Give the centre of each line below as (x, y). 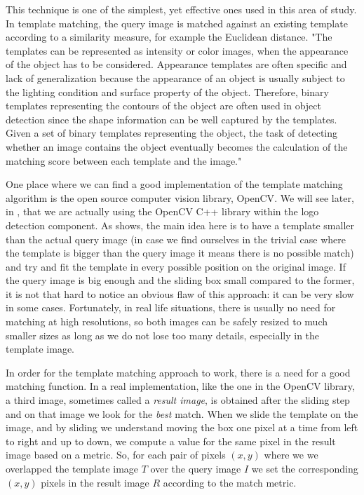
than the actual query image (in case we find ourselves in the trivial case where (176, 239)
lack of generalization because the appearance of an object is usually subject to (175, 77)
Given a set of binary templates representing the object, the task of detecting (172, 133)
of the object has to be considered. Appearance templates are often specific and (176, 64)
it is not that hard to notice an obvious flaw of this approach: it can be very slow (180, 293)
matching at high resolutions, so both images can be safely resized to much (167, 321)
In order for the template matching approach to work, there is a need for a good (178, 372)
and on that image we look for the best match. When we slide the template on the (182, 413)
